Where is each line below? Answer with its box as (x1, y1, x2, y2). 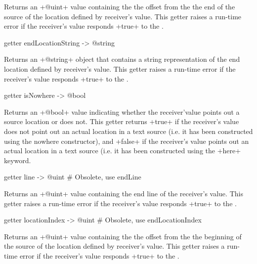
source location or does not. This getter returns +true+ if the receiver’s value (4, 116, 239, 127)
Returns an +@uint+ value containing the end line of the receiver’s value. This (4, 188, 243, 198)
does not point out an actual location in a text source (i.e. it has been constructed (4, 126, 253, 136)
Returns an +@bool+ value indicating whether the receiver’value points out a (4, 106, 240, 117)
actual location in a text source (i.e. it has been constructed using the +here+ (4, 145, 241, 156)
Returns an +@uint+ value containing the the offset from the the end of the (4, 1, 235, 11)
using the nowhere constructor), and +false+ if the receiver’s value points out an (4, 135, 249, 146)
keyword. (4, 155, 31, 165)
